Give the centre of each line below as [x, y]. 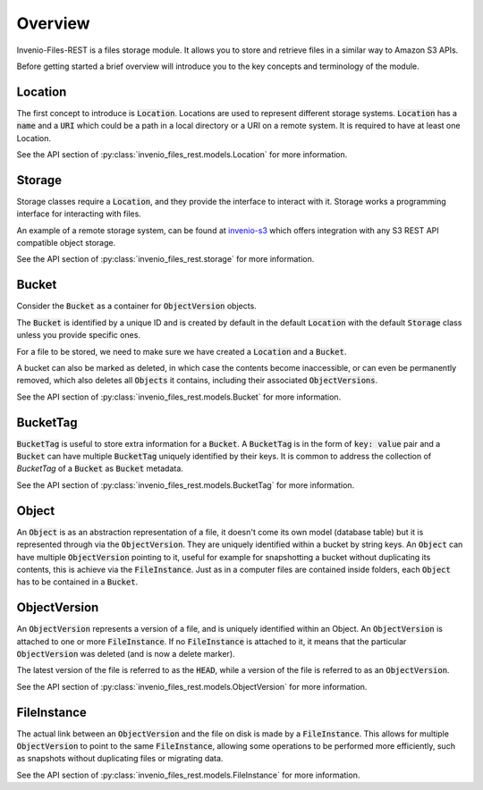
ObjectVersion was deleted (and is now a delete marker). [126, 653]
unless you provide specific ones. [78, 335]
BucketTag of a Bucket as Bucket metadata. [100, 468]
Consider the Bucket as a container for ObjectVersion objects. [136, 306]
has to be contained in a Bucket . [77, 582]
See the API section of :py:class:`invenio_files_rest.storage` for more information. [165, 259]
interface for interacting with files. [79, 214]
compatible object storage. [66, 243]
